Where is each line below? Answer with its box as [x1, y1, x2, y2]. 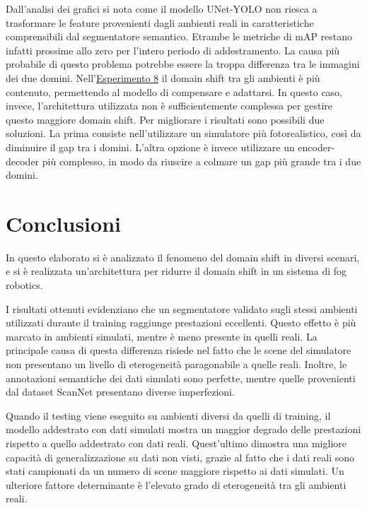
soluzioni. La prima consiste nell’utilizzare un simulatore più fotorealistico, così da [6, 126, 361, 141]
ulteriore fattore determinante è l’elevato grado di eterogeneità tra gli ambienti [6, 477, 346, 492]
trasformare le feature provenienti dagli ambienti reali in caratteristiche [6, 15, 314, 30]
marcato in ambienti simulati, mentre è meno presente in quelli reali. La [6, 329, 318, 343]
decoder [6, 153, 40, 168]
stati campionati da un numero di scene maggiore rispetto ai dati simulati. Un [6, 463, 344, 478]
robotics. [6, 278, 43, 293]
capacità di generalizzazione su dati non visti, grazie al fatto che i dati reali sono [6, 449, 355, 464]
